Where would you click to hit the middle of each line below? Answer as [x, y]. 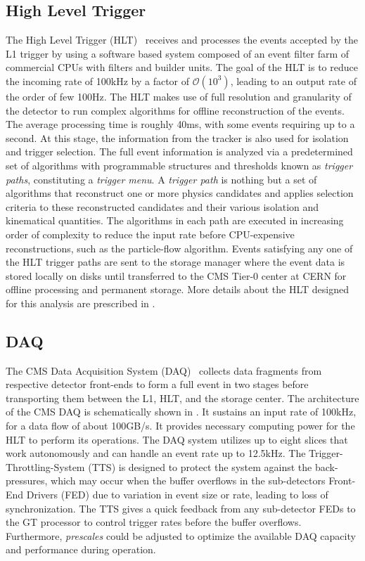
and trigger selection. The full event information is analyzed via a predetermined [179, 151]
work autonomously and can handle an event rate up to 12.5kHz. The [156, 453]
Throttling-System [45, 466]
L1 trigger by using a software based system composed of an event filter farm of [178, 53]
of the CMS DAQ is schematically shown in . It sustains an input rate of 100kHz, [181, 412]
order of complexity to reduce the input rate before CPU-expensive [150, 234]
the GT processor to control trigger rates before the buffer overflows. [154, 522]
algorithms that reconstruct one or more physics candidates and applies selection [180, 193]
